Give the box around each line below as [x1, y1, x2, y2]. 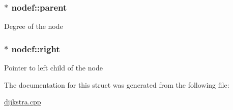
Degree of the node [4, 21, 63, 31]
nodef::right [11, 42, 60, 55]
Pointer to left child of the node [4, 62, 103, 73]
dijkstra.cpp [4, 96, 41, 107]
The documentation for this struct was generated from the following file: [4, 79, 229, 90]
